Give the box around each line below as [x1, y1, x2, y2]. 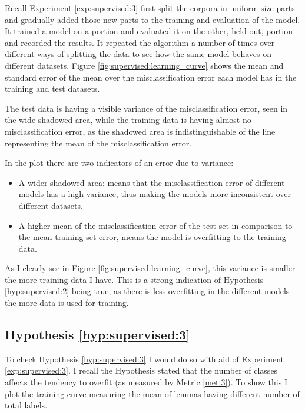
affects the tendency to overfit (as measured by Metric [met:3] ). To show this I [5, 376, 287, 388]
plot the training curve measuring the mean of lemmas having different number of [5, 387, 300, 399]
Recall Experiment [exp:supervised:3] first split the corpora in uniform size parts [5, 2, 295, 14]
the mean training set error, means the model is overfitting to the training [18, 231, 286, 243]
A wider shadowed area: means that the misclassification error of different [18, 176, 285, 188]
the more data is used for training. [5, 297, 129, 309]
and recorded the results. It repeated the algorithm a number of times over [5, 36, 275, 48]
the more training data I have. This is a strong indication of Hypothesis [5, 273, 264, 285]
